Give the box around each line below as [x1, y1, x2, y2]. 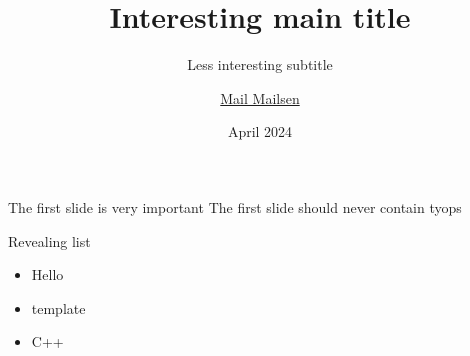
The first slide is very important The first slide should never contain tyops [8, 196, 462, 217]
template [31, 297, 86, 318]
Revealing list [8, 230, 91, 251]
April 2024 [227, 121, 293, 142]
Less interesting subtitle [187, 54, 333, 75]
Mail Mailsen [220, 87, 300, 108]
